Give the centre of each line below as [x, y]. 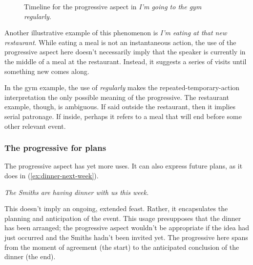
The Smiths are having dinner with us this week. [77, 192]
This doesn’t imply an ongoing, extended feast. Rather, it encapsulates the [116, 208]
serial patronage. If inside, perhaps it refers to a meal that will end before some [123, 116]
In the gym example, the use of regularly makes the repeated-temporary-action [122, 87]
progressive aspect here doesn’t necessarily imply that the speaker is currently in [125, 52]
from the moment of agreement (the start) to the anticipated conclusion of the [122, 247]
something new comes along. [47, 71]
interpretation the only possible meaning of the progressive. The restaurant [117, 97]
